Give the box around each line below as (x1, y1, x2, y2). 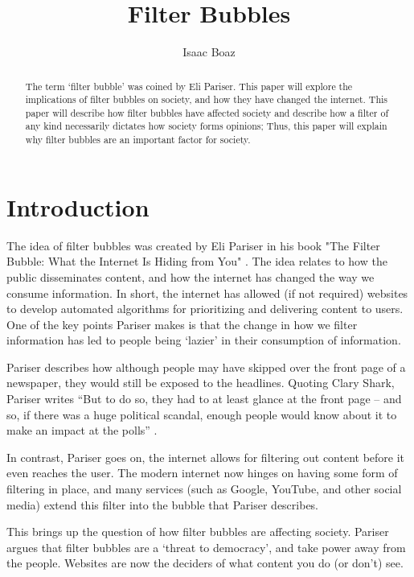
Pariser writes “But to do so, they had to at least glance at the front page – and (6, 390, 402, 407)
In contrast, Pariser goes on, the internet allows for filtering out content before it (6, 448, 405, 465)
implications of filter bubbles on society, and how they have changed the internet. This (25, 93, 387, 106)
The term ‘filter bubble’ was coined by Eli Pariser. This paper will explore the (25, 79, 353, 93)
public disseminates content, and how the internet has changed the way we (6, 268, 375, 285)
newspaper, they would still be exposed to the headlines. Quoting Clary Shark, (6, 374, 395, 391)
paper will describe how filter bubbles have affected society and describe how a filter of (25, 105, 389, 119)
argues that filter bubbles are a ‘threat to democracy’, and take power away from (6, 538, 406, 555)
